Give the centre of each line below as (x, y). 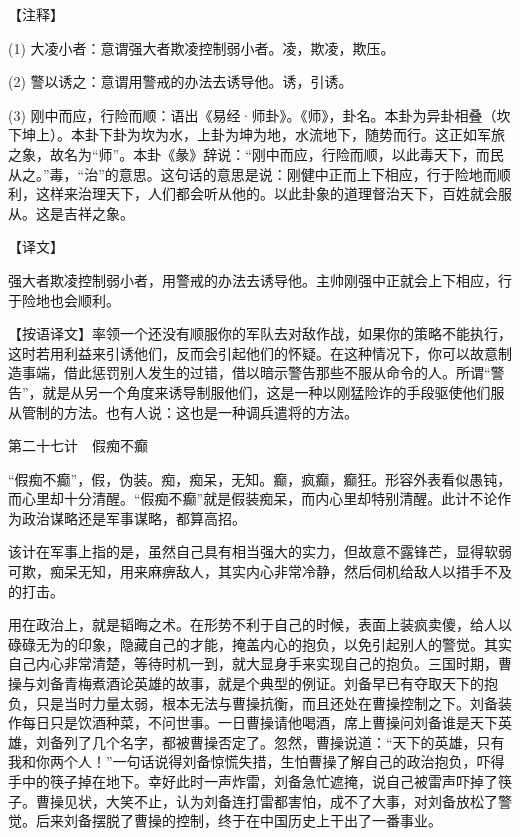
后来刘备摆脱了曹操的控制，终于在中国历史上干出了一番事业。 (238, 820)
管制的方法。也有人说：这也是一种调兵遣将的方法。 (189, 411)
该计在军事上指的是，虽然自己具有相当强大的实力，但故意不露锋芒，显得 (246, 551)
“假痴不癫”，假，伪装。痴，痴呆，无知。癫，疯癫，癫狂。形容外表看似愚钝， (260, 478)
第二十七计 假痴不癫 (78, 445)
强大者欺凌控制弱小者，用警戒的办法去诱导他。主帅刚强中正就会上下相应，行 (260, 279)
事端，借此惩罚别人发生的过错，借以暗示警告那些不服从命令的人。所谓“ (256, 372)
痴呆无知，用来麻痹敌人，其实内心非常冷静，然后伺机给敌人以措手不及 (280, 571)
